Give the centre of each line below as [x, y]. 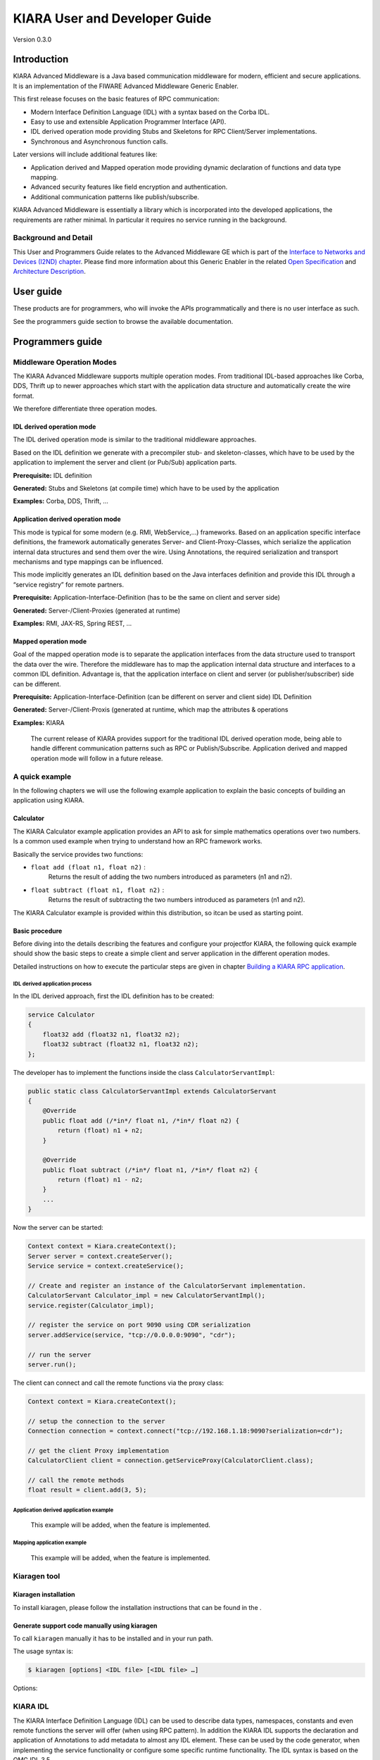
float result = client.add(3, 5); [87, 1490]
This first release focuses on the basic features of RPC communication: [116, 99]
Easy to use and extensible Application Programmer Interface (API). [128, 122]
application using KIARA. [49, 800]
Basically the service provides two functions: [78, 854]
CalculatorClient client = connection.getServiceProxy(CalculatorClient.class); [171, 1460]
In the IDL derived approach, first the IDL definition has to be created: [114, 996]
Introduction [41, 59]
